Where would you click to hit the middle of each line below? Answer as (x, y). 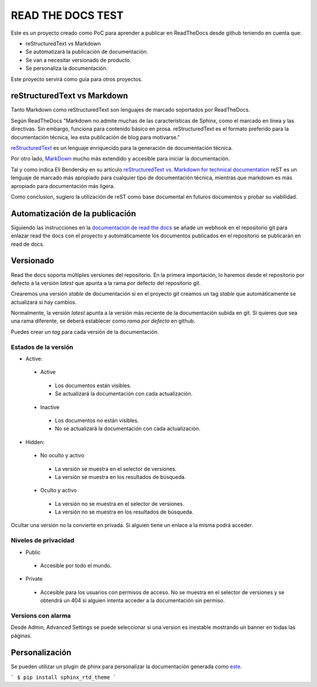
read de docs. (28, 244)
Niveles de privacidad (43, 541)
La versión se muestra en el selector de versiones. (116, 469)
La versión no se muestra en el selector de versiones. (119, 504)
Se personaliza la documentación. (67, 68)
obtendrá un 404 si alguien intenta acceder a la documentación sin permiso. (133, 601)
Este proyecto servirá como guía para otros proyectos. (77, 79)
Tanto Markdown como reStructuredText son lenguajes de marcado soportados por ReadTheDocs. (131, 110)
